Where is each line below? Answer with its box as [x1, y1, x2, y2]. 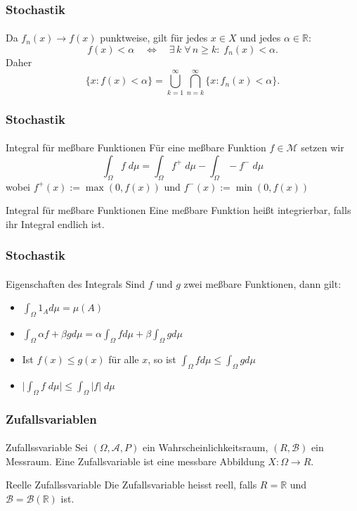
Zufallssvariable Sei [6, 440, 88, 455]
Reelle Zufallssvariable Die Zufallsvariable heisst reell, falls [6, 477, 257, 492]
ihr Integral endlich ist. [6, 216, 105, 231]
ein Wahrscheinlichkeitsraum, [142, 440, 268, 455]
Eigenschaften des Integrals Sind [6, 276, 145, 291]
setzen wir [301, 140, 344, 155]
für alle [108, 351, 139, 366]
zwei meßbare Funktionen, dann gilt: [183, 276, 342, 291]
